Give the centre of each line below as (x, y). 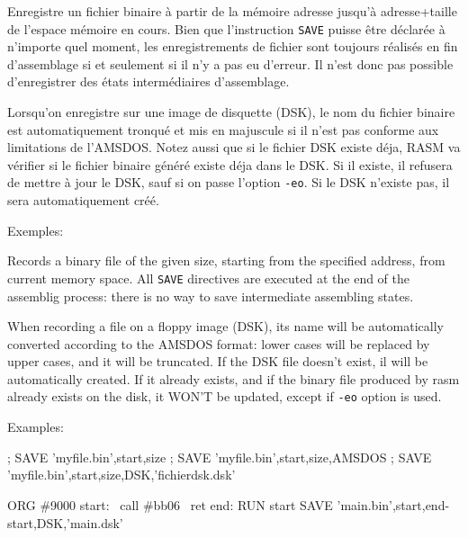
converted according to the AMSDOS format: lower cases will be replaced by (219, 343)
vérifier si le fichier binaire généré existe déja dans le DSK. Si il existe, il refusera (230, 164)
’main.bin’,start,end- (393, 504)
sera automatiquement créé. (83, 200)
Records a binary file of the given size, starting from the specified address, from (226, 260)
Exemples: (36, 230)
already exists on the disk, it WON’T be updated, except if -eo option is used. (225, 396)
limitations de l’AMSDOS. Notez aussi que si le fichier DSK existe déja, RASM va (234, 147)
